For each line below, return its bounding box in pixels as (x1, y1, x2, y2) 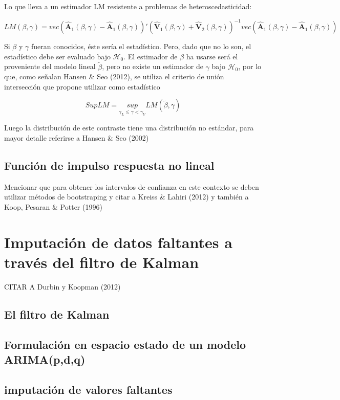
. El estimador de (123, 51, 178, 61)
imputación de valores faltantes (4, 381, 173, 397)
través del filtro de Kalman (4, 252, 199, 272)
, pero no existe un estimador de (102, 61, 203, 72)
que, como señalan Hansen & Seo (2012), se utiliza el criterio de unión (4, 71, 224, 82)
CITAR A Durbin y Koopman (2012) (4, 281, 121, 292)
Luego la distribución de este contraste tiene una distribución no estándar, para (4, 122, 254, 133)
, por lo (238, 61, 262, 72)
